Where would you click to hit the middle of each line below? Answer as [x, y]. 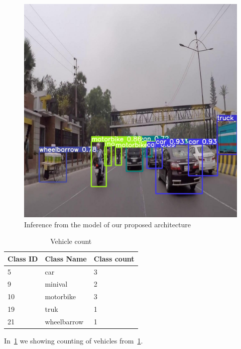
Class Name [66, 258]
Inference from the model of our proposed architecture [108, 224]
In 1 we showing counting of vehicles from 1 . [74, 341]
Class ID [23, 258]
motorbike [60, 296]
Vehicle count [71, 241]
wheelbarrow [64, 321]
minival [56, 284]
